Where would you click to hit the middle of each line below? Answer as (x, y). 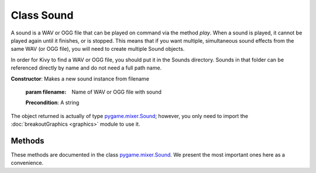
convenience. (27, 163)
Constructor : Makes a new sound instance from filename (80, 78)
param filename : (46, 92)
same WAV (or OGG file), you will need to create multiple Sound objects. (98, 49)
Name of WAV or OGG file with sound (117, 92)
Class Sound (42, 15)
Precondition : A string (52, 103)
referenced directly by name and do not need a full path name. (86, 68)
